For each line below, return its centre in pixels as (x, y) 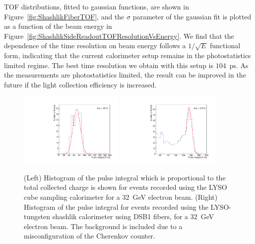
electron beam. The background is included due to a (103, 226)
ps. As (239, 65)
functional (225, 45)
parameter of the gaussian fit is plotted (192, 16)
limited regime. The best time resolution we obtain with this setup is (109, 65)
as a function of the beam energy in (58, 26)
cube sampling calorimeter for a (72, 197)
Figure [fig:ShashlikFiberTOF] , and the (64, 16)
